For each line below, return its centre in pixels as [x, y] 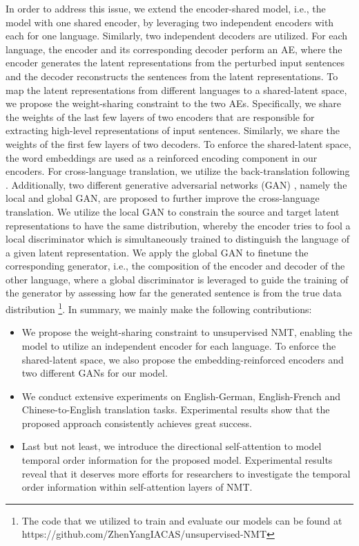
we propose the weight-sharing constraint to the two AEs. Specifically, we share [174, 103]
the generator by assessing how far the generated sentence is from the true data [174, 293]
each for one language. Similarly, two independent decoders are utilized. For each [177, 36]
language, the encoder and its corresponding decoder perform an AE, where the [174, 49]
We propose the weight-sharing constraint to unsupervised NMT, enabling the [187, 332]
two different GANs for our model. [95, 373]
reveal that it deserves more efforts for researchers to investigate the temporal [186, 473]
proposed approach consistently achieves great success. [137, 423]
